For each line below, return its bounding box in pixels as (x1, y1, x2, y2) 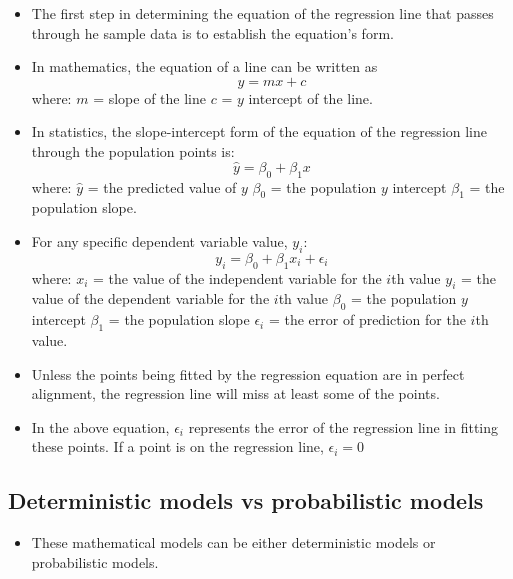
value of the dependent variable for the (31, 288, 270, 309)
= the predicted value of (87, 176, 237, 197)
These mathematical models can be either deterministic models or (31, 532, 436, 553)
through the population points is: (31, 140, 235, 161)
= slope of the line (93, 87, 206, 108)
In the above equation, (31, 416, 170, 437)
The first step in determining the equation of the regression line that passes (31, 3, 494, 23)
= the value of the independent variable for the (93, 267, 382, 288)
